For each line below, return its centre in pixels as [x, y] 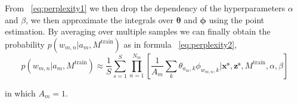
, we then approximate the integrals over [100, 19]
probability [25, 44]
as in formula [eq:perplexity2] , [180, 44]
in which [20, 93]
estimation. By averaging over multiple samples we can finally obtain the [138, 31]
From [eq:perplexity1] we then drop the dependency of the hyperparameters [145, 8]
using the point [237, 19]
